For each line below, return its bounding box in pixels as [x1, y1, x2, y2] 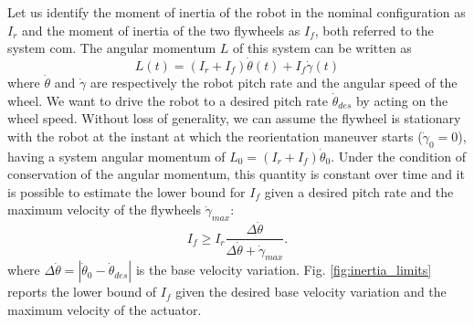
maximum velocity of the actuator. [7, 299, 202, 319]
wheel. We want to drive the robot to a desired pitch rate [7, 90, 328, 110]
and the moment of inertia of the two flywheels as [22, 20, 300, 39]
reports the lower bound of [7, 282, 157, 301]
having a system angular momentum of [7, 146, 226, 165]
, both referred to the [314, 20, 434, 39]
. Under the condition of [331, 146, 466, 165]
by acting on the [355, 90, 448, 110]
